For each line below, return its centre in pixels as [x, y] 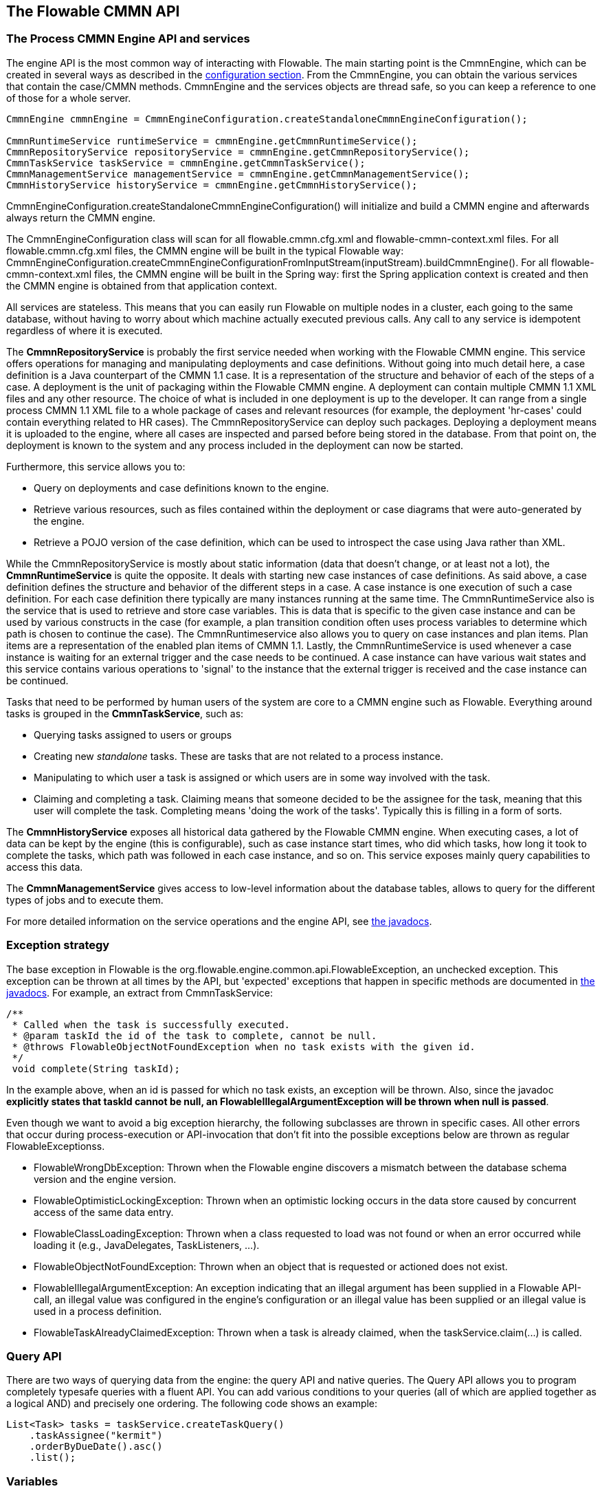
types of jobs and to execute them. [85, 900]
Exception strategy [58, 945]
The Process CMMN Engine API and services [128, 39]
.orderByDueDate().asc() [96, 1447]
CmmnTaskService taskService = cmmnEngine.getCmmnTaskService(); [186, 163]
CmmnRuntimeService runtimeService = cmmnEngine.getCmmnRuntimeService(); [212, 141]
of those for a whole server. [69, 98]
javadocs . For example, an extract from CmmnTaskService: [140, 992]
